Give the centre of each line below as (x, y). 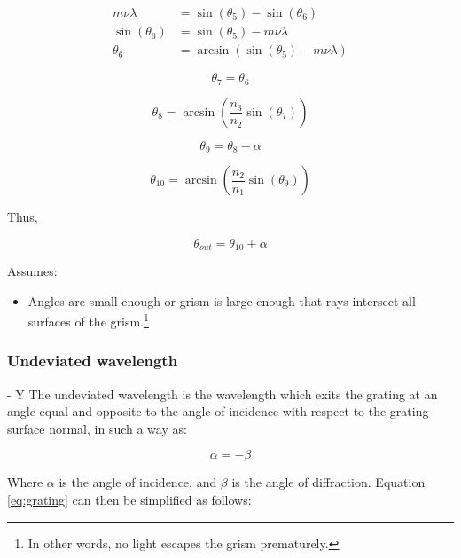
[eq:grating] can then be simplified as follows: (129, 500)
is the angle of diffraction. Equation (328, 482)
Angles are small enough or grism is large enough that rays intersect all (222, 300)
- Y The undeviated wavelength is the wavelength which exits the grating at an (223, 393)
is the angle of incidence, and (138, 482)
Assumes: (32, 271)
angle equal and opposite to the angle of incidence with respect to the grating (218, 411)
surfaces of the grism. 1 (88, 320)
